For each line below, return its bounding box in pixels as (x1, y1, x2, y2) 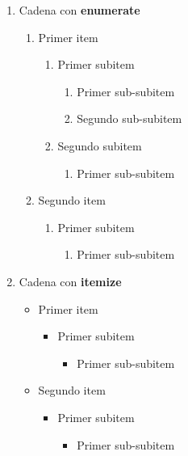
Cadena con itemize (19, 272, 122, 289)
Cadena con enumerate (19, 2, 140, 18)
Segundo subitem (57, 137, 142, 154)
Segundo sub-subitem (77, 110, 182, 127)
